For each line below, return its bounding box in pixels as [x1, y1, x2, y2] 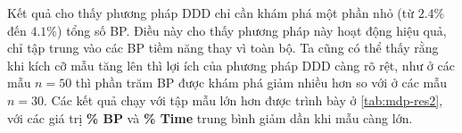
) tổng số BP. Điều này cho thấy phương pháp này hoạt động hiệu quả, [57, 21, 447, 39]
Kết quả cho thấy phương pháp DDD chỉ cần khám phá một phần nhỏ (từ [7, 4, 415, 21]
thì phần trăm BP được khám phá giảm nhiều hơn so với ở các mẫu [75, 73, 448, 92]
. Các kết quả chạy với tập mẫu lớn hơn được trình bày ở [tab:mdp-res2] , [44, 90, 443, 109]
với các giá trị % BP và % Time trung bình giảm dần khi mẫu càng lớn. [7, 108, 413, 127]
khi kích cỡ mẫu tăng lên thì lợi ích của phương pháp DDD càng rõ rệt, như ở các [7, 55, 455, 74]
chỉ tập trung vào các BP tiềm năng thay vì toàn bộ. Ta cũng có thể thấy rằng [7, 38, 439, 57]
